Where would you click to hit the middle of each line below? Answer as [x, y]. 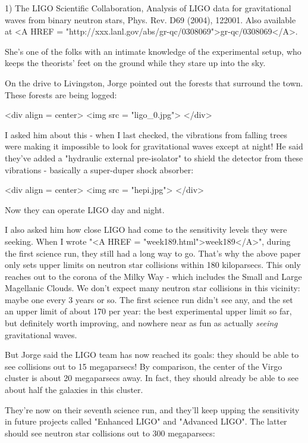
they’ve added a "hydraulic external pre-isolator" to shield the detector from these [154, 157]
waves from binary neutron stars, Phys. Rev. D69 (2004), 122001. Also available [150, 19]
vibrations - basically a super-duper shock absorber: [99, 169]
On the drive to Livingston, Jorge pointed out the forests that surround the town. [154, 82]
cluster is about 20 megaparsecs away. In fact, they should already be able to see [152, 378]
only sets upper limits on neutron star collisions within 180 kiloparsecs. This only [153, 265]
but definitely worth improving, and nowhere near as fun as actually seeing [141, 323]
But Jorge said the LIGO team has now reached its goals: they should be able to [152, 355]
